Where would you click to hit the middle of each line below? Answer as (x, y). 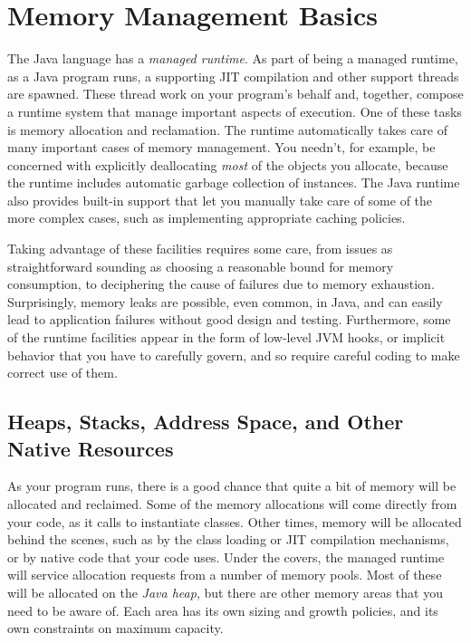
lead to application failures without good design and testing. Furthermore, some (229, 319)
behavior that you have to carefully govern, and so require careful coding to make (234, 355)
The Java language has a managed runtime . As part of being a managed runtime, (233, 58)
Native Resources (91, 448)
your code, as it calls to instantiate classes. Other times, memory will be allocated (235, 521)
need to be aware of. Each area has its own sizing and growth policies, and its (223, 610)
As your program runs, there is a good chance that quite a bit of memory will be (232, 486)
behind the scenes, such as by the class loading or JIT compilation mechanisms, (228, 539)
